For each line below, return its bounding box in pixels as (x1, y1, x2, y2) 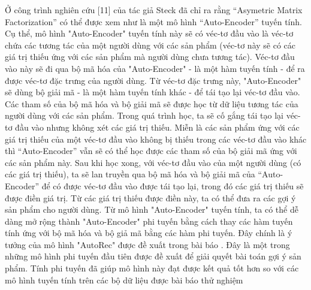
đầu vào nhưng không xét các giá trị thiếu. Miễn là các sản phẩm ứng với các (15, 120, 300, 133)
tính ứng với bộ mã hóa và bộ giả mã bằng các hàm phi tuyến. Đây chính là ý (5, 226, 292, 239)
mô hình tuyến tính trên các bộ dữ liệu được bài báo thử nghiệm (5, 273, 243, 286)
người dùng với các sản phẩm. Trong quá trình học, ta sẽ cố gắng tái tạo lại (5, 109, 283, 122)
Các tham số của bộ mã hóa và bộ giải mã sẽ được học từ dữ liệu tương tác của (5, 97, 298, 110)
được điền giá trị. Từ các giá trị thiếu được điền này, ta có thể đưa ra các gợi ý (5, 191, 296, 204)
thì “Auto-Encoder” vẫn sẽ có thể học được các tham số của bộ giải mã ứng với (5, 144, 297, 157)
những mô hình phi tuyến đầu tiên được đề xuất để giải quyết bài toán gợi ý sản (5, 250, 301, 262)
